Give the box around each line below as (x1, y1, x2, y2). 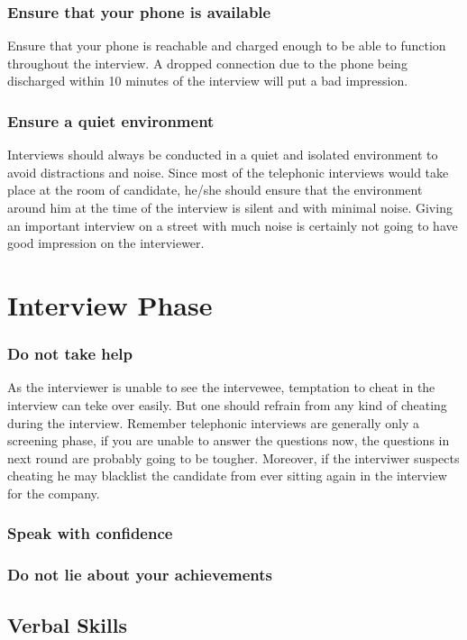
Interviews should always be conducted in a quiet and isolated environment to (7, 145, 438, 164)
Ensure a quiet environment (7, 109, 215, 132)
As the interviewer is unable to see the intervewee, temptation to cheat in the (7, 378, 435, 397)
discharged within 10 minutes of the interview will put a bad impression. (7, 71, 408, 90)
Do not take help (7, 343, 133, 365)
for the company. (7, 483, 100, 502)
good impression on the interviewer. (7, 233, 205, 252)
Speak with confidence (7, 522, 173, 544)
